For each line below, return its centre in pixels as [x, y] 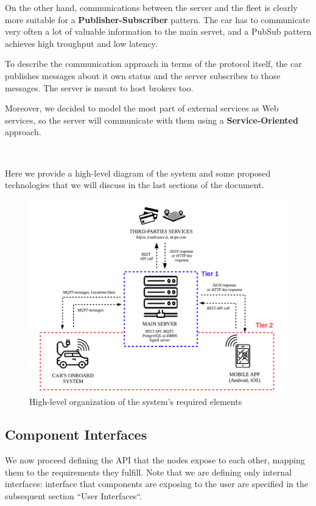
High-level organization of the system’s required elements [136, 402]
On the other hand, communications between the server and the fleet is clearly [151, 7]
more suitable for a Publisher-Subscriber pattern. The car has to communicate [157, 19]
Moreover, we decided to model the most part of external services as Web [142, 108]
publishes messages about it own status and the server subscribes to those [143, 75]
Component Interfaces [76, 434]
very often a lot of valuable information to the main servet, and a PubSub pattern [158, 31]
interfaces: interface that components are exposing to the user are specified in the [156, 484]
